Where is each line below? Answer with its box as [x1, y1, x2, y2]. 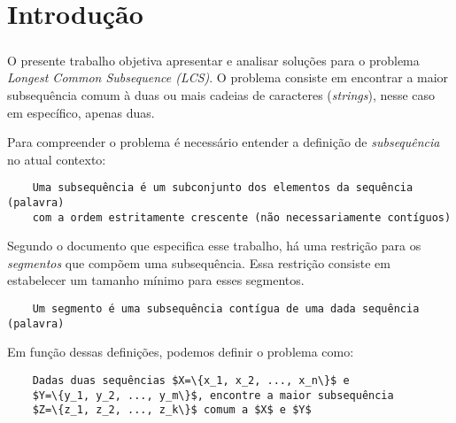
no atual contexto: [7, 150, 106, 168]
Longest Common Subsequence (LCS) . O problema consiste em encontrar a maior [7, 68, 449, 87]
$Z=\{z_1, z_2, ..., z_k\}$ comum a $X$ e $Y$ [32, 404, 312, 417]
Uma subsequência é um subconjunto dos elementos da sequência [32, 181, 413, 195]
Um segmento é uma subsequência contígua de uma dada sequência [32, 303, 420, 316]
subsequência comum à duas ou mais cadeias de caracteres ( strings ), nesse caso [7, 85, 436, 104]
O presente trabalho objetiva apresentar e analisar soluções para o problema [7, 50, 420, 69]
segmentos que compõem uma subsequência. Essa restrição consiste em [7, 253, 390, 272]
